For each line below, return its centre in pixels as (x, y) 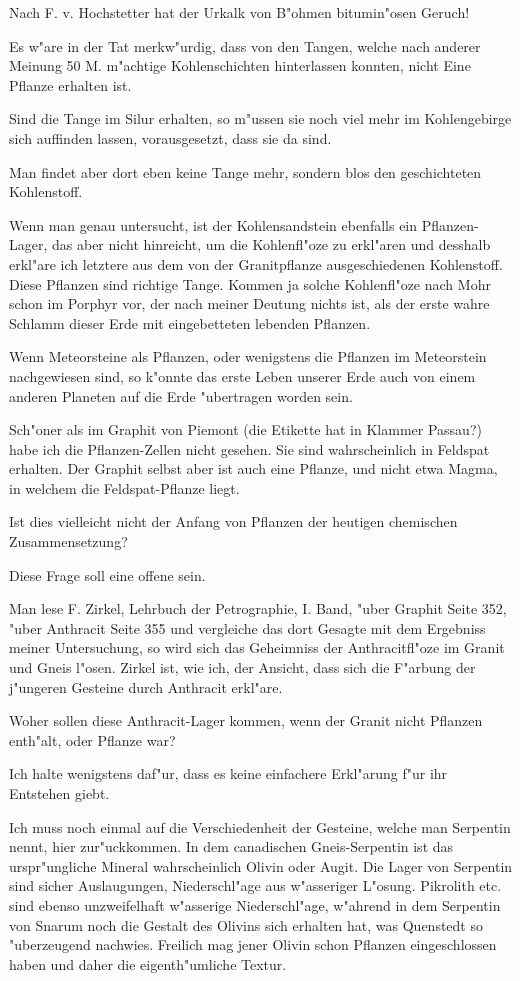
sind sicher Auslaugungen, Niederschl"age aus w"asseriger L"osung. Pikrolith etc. (255, 885)
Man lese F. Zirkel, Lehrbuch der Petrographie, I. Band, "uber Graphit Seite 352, (258, 608)
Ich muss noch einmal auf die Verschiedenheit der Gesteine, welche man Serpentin (260, 826)
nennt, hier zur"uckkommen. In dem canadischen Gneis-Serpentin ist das (231, 846)
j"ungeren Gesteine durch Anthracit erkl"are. (146, 686)
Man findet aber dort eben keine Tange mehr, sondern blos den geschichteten (245, 171)
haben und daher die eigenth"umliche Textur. (148, 963)
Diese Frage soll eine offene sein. (107, 574)
